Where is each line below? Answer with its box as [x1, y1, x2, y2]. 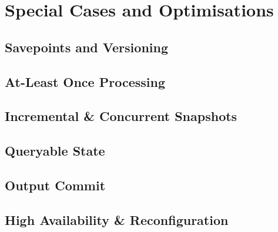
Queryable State [5, 142, 105, 160]
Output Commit [5, 176, 106, 194]
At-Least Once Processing [5, 72, 165, 90]
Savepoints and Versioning [5, 38, 168, 56]
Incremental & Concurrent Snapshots [5, 107, 237, 125]
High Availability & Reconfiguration [5, 210, 229, 228]
